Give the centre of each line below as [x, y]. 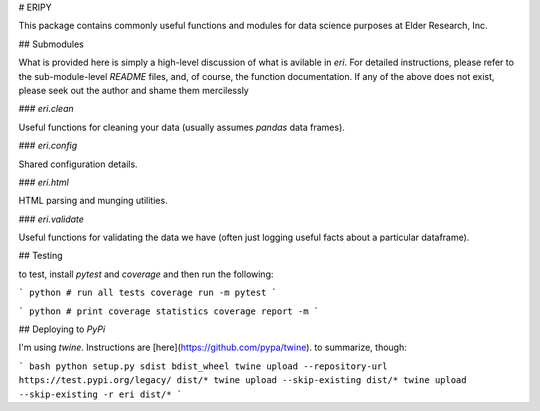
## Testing [40, 256]
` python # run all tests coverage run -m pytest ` [148, 293]
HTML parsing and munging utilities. [93, 201]
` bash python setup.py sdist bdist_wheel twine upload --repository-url [203, 366]
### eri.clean [46, 109]
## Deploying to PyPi [62, 329]
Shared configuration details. [78, 164]
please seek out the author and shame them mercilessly [133, 90]
